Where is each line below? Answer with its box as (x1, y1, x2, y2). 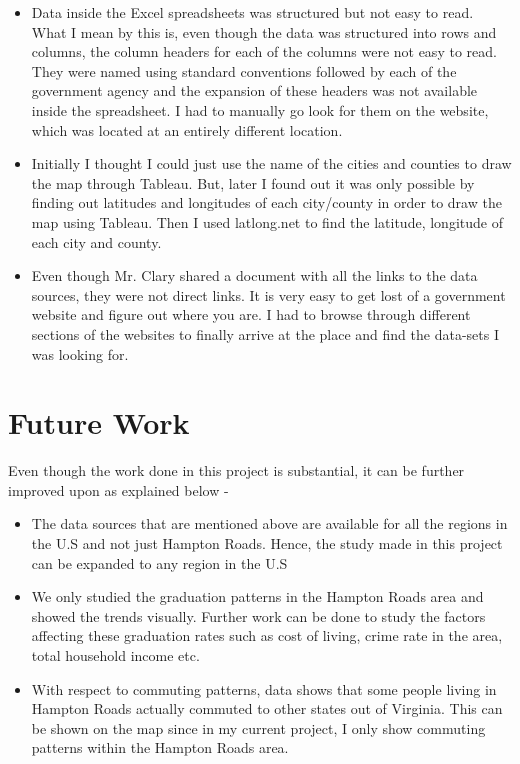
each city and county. (31, 231, 162, 252)
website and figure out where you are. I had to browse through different (31, 304, 471, 325)
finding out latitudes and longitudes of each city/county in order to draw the (31, 192, 502, 213)
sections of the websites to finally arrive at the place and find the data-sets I (31, 323, 499, 344)
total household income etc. (31, 644, 200, 665)
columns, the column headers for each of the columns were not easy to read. (31, 41, 497, 62)
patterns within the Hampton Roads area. (31, 737, 289, 758)
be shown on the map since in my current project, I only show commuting (31, 717, 486, 738)
